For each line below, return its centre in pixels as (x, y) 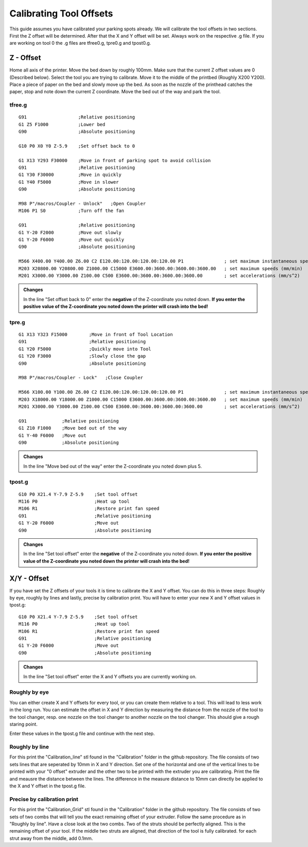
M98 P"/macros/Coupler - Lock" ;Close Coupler (81, 378)
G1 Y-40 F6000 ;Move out (53, 435)
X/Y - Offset (29, 578)
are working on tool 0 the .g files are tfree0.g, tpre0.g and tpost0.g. (80, 43)
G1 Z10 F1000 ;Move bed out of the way (73, 428)
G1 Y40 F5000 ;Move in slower (69, 182)
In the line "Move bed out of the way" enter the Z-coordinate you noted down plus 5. (113, 466)
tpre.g (17, 322)
